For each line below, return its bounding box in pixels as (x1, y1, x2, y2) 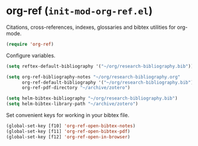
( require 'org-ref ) (6, 41, 54, 47)
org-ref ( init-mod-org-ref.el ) (6, 4, 153, 18)
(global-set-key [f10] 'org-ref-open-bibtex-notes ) (6, 123, 136, 129)
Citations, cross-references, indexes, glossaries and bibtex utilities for (6, 24, 176, 31)
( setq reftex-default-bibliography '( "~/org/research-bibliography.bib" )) (6, 63, 194, 69)
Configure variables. (6, 52, 56, 59)
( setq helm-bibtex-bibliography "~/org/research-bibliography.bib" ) (6, 95, 178, 101)
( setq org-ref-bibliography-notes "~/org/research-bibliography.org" (6, 74, 181, 80)
